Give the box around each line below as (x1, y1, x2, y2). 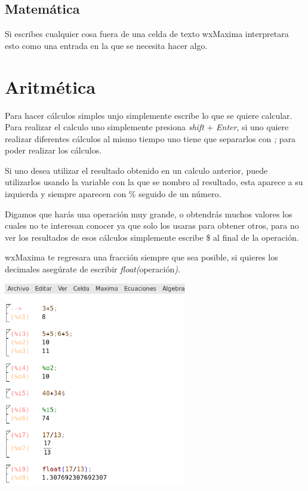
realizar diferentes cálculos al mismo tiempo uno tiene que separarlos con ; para (5, 132, 296, 145)
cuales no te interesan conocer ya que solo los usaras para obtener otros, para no (5, 219, 299, 232)
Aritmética (5, 74, 96, 99)
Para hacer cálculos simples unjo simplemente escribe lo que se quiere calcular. (5, 109, 292, 121)
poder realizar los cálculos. (5, 144, 102, 156)
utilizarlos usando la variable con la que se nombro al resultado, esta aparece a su (5, 176, 303, 188)
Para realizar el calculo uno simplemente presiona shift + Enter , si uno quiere (5, 121, 289, 133)
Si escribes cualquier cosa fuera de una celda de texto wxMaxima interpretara (5, 27, 289, 40)
